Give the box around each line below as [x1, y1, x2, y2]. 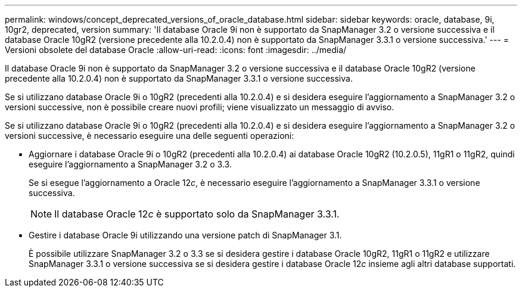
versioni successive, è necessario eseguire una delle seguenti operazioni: [5, 131, 294, 141]
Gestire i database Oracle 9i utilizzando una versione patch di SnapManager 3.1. [29, 230, 342, 240]
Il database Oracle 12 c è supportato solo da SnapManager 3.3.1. [54, 208, 340, 220]
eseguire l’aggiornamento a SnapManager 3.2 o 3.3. [29, 159, 232, 169]
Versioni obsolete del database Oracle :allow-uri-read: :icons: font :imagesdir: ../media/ [5, 45, 347, 55]
